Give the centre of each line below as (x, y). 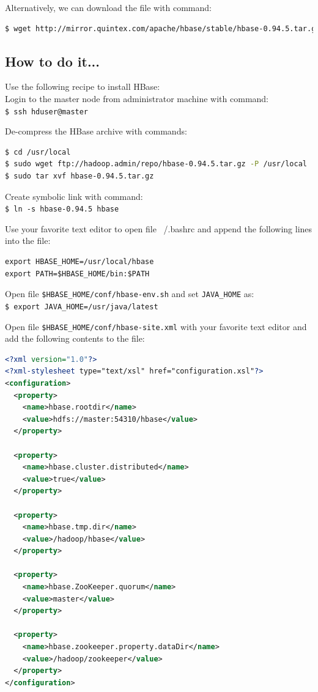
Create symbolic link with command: (74, 196)
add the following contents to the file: (75, 338)
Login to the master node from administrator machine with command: (137, 98)
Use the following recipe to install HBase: (83, 86)
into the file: (28, 241)
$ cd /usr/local (38, 152)
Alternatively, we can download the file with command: (108, 7)
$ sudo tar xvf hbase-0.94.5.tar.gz (79, 176)
